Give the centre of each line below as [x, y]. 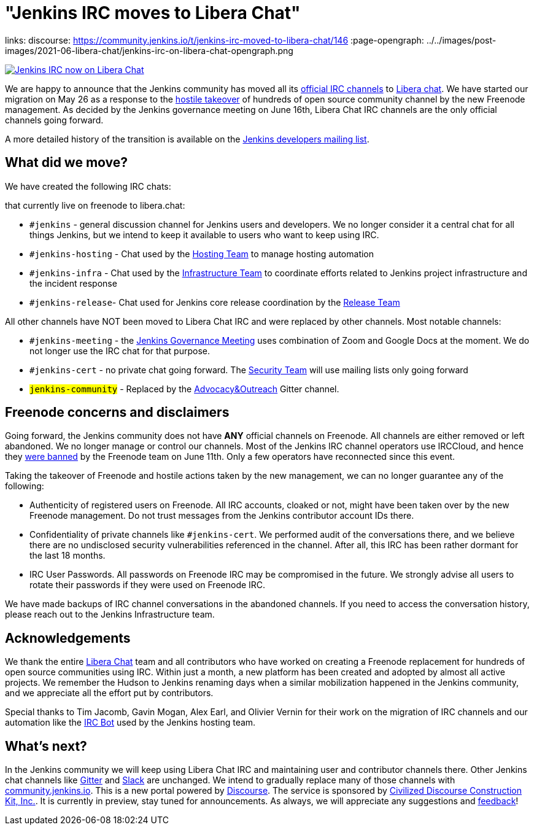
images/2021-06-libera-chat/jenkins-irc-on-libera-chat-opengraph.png [149, 50]
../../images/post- [461, 40]
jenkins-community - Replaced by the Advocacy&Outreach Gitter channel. [184, 389]
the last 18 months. [68, 556]
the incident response [73, 283]
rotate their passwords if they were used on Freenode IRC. [148, 585]
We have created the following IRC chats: [88, 186]
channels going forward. [54, 120]
